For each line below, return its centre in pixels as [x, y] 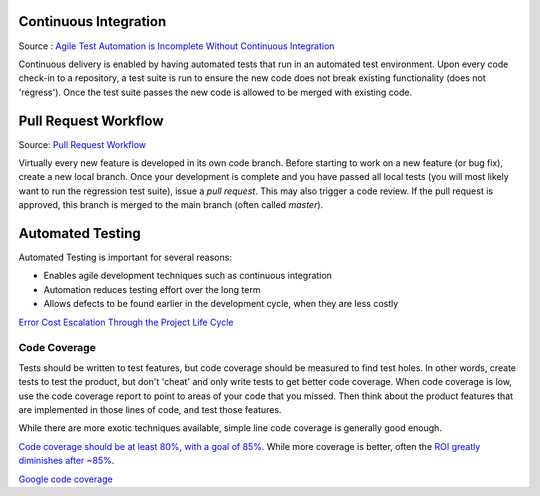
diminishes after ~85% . [66, 461]
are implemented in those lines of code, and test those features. [150, 409]
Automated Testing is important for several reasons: [125, 257]
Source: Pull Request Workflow [82, 144]
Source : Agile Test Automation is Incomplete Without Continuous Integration [176, 46]
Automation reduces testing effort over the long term [152, 289]
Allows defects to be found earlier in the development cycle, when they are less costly [221, 304]
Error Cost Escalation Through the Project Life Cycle [126, 322]
